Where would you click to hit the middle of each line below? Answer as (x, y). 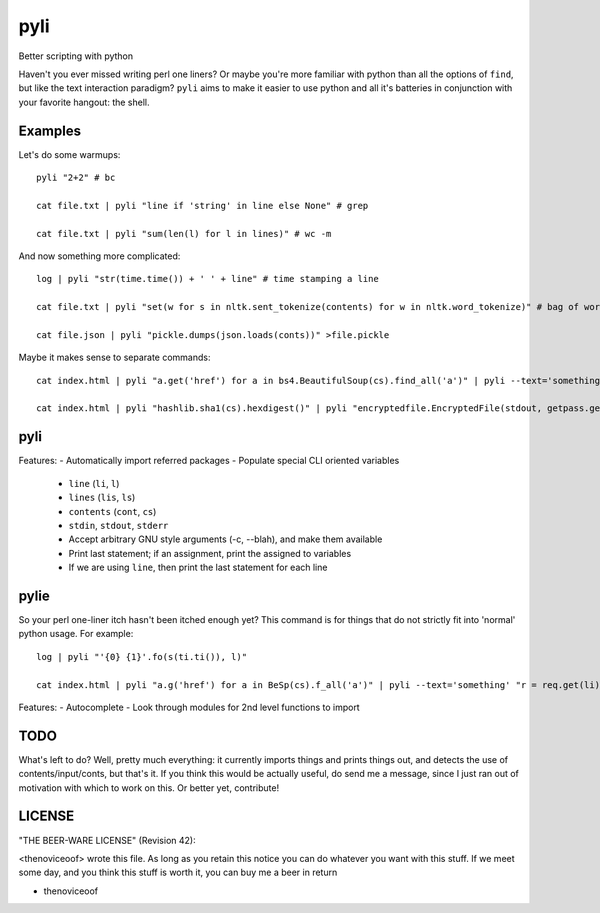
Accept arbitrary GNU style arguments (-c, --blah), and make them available (225, 539)
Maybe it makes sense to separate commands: (114, 357)
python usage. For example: (76, 634)
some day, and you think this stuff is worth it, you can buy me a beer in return (178, 872)
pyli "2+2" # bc (76, 178)
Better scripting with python (76, 56)
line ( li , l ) (94, 483)
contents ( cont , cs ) (112, 511)
